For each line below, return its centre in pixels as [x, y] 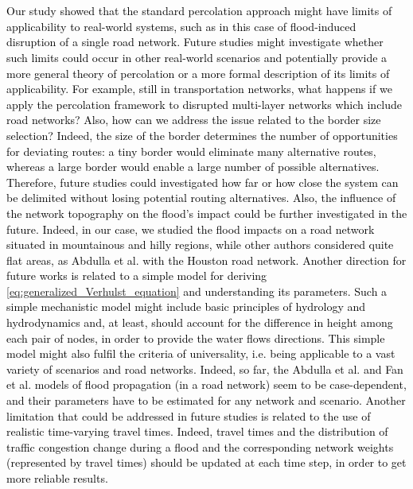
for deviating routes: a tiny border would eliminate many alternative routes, [191, 151]
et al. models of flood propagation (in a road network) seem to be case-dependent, [206, 384]
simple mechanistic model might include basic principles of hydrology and [186, 307]
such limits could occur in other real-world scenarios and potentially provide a [197, 57]
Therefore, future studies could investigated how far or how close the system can [203, 182]
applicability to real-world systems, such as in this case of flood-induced [181, 26]
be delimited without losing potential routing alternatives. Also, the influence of [201, 198]
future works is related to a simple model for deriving [137, 276]
